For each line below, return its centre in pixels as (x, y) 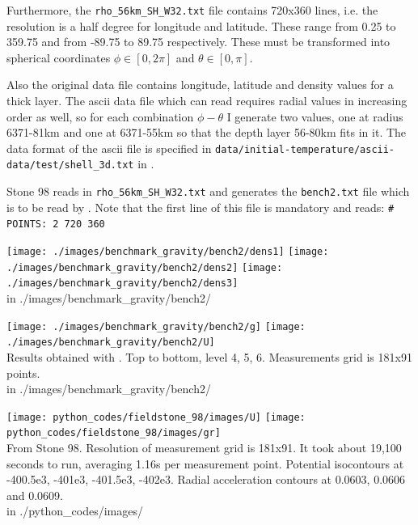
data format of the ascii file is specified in (109, 148)
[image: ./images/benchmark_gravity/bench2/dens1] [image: (168, 252)
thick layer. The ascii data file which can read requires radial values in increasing (207, 101)
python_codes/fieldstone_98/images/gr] (114, 433)
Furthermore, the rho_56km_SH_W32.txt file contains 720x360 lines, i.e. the (192, 10)
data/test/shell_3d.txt (70, 165)
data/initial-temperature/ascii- (305, 149)
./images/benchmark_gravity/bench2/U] (111, 343)
